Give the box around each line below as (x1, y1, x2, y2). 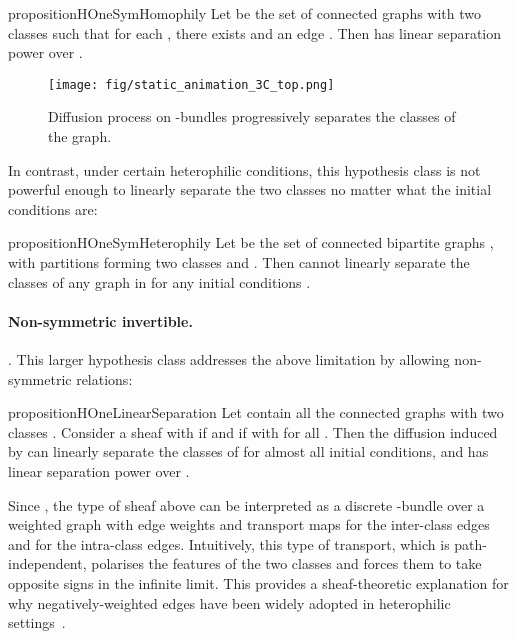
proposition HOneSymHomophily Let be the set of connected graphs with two (8, 3, 482, 23)
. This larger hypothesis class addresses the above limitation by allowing (8, 348, 450, 369)
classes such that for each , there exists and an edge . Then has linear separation (8, 22, 502, 43)
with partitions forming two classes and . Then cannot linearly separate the (8, 252, 470, 272)
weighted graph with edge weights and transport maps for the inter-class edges (8, 514, 490, 535)
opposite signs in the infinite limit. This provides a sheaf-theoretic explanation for (8, 572, 509, 593)
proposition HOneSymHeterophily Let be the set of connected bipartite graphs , (8, 232, 494, 253)
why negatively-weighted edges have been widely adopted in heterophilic (8, 592, 451, 613)
